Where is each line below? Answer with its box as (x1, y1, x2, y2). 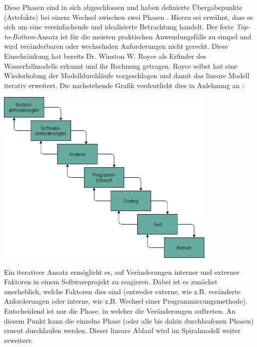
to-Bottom (4, 31, 35, 41)
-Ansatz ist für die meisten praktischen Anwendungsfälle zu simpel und (34, 31, 252, 41)
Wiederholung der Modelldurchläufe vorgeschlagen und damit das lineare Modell (4, 70, 250, 81)
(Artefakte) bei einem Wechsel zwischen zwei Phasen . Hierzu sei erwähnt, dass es (4, 11, 253, 22)
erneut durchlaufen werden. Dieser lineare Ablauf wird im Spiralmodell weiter (4, 325, 241, 336)
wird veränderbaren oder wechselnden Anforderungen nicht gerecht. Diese (4, 41, 228, 51)
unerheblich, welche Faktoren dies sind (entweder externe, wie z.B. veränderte (4, 286, 241, 296)
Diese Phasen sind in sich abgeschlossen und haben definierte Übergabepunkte (4, 2, 243, 12)
